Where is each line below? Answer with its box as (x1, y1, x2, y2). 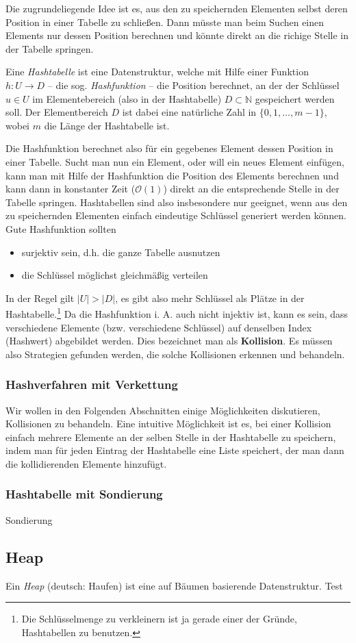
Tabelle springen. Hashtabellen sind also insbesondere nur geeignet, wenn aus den (5, 194, 348, 209)
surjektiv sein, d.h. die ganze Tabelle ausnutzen (21, 244, 220, 259)
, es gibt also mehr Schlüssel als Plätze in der (115, 290, 305, 305)
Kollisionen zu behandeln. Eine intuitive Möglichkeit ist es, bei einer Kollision (5, 416, 331, 431)
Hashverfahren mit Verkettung (5, 376, 178, 393)
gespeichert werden (255, 91, 335, 105)
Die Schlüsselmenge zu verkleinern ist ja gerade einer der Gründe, (21, 612, 297, 626)
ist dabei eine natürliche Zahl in (122, 105, 257, 119)
